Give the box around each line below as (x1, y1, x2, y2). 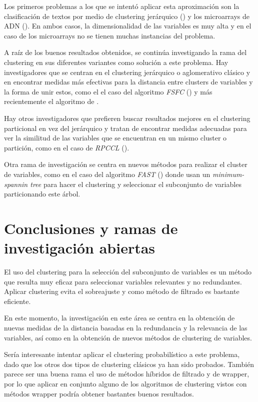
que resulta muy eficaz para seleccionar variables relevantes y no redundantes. (4, 276, 242, 286)
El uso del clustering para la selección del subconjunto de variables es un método (4, 266, 252, 276)
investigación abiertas (4, 237, 155, 258)
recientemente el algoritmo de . (4, 96, 99, 106)
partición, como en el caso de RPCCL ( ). (4, 142, 129, 152)
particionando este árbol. (4, 188, 80, 199)
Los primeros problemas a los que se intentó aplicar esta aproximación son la (4, 1, 239, 11)
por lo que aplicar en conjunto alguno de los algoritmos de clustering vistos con (4, 378, 247, 388)
